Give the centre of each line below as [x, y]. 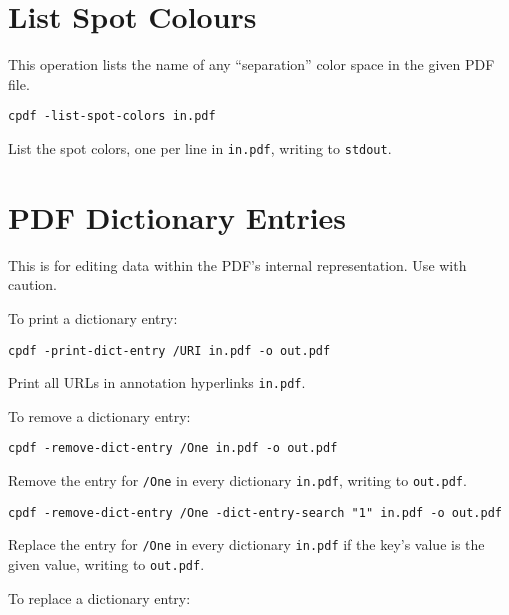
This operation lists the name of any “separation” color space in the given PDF [251, 64]
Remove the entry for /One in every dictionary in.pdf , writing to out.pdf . [237, 480]
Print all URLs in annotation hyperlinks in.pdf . [157, 382]
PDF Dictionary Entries [177, 216]
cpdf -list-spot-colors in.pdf [112, 116]
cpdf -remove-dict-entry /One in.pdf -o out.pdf [173, 448]
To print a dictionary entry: [93, 317]
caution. [33, 284]
